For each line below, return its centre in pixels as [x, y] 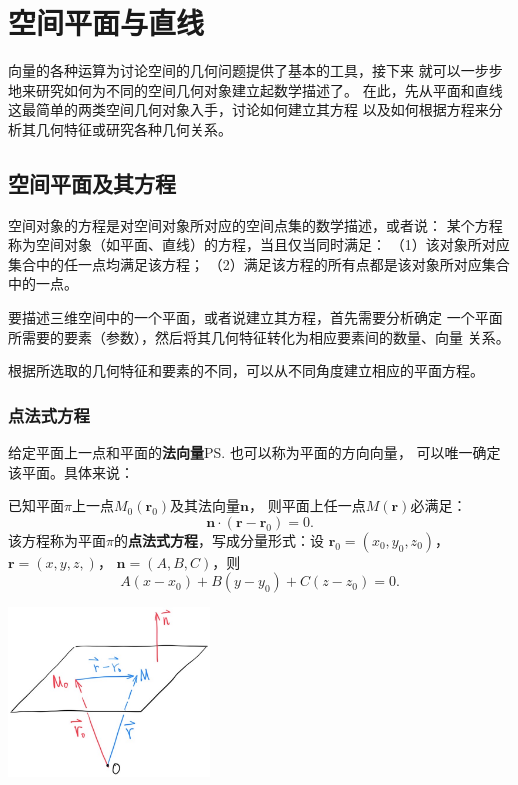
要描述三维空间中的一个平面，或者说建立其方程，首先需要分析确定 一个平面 [255, 317]
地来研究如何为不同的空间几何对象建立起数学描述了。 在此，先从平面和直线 [255, 89]
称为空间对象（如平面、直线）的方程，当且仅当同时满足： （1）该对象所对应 [259, 244]
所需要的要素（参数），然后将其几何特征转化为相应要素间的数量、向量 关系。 [259, 336]
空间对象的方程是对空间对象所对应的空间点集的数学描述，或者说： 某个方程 [255, 224]
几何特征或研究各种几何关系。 [133, 128]
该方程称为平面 [57, 539]
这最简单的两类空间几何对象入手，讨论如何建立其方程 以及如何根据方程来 [248, 109]
